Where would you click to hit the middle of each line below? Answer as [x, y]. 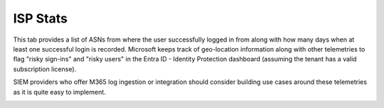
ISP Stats [40, 18]
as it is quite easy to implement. [59, 92]
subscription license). [45, 69]
